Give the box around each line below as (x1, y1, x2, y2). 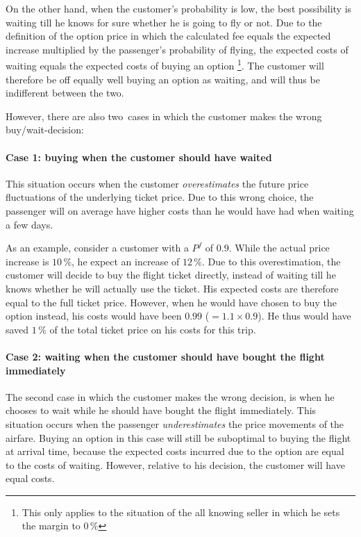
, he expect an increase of (72, 254, 180, 268)
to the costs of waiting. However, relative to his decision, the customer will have (6, 457, 345, 472)
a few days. (6, 217, 53, 231)
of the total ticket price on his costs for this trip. (49, 322, 256, 336)
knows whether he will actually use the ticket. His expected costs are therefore (6, 281, 339, 295)
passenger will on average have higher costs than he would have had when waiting (6, 203, 354, 217)
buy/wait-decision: (6, 122, 84, 137)
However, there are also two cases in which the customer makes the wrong (6, 108, 322, 123)
